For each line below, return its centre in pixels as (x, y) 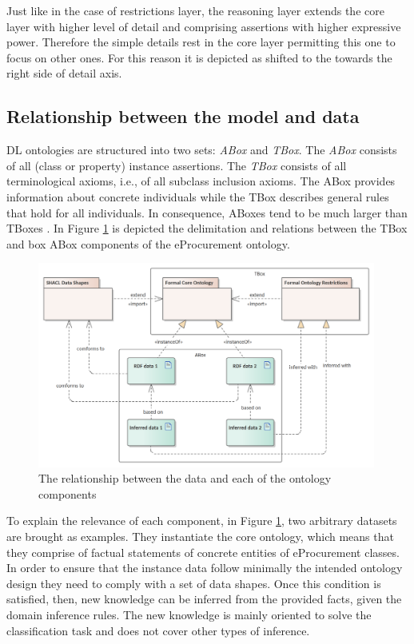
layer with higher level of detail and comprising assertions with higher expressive (204, 26)
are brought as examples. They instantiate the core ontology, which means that (200, 537)
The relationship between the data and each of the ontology (185, 478)
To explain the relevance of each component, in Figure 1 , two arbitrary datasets (202, 521)
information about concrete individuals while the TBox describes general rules (198, 196)
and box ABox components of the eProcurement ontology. (148, 243)
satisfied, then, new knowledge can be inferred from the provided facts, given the (204, 599)
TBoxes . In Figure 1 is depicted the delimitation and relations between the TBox (207, 228)
